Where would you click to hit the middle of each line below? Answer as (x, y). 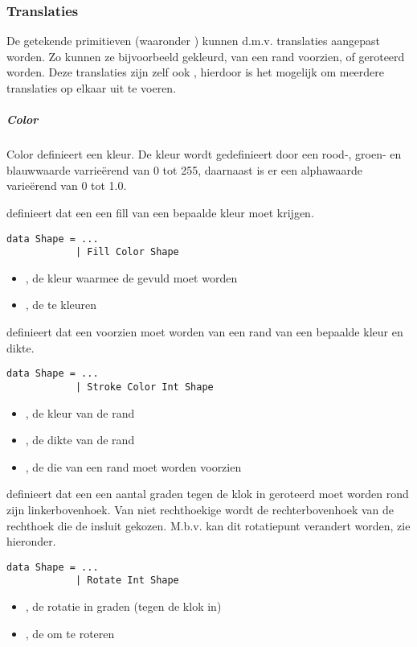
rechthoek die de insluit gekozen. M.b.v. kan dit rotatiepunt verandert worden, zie (208, 525)
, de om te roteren (70, 633)
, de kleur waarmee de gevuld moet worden (131, 277)
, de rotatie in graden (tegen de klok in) (123, 606)
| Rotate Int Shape (127, 581)
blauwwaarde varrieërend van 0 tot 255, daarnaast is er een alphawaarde (184, 169)
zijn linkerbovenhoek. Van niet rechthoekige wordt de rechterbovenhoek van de (200, 509)
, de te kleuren (61, 305)
